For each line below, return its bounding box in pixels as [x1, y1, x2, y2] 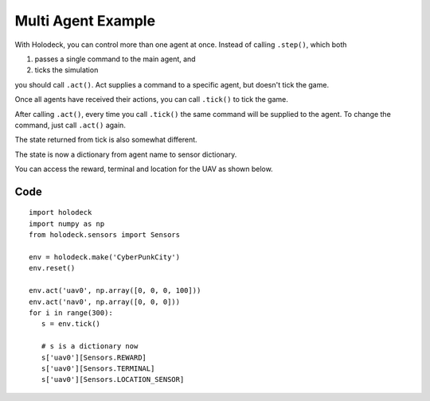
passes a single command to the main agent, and [34, 54, 196, 64]
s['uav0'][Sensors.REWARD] [41, 352, 147, 362]
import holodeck [29, 208, 92, 217]
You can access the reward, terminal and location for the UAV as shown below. [14, 164, 274, 174]
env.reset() [29, 263, 76, 273]
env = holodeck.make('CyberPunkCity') [29, 253, 181, 262]
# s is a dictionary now [41, 342, 139, 351]
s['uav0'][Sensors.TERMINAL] [41, 364, 155, 373]
